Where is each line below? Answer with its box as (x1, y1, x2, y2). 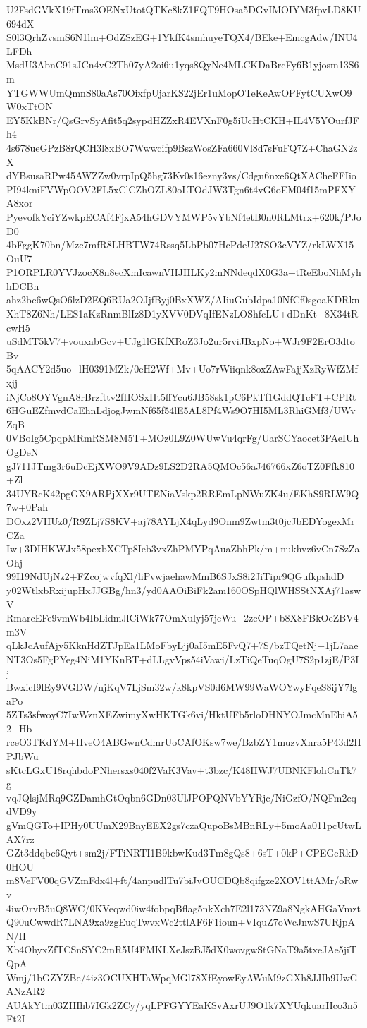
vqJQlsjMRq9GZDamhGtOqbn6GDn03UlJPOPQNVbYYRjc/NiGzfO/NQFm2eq (6, 790, 356, 804)
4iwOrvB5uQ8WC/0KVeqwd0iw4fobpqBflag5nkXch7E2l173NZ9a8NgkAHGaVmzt (6, 900, 361, 915)
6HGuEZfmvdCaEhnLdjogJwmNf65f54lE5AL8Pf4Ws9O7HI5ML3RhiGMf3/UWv (6, 403, 356, 418)
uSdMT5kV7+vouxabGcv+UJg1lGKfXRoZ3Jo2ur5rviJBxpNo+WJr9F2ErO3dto (6, 334, 355, 349)
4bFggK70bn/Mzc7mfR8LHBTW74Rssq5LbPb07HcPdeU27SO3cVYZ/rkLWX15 (6, 237, 354, 252)
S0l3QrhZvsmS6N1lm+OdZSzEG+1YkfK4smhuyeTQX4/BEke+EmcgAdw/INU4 (6, 30, 358, 44)
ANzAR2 (6, 984, 46, 998)
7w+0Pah (6, 500, 48, 514)
